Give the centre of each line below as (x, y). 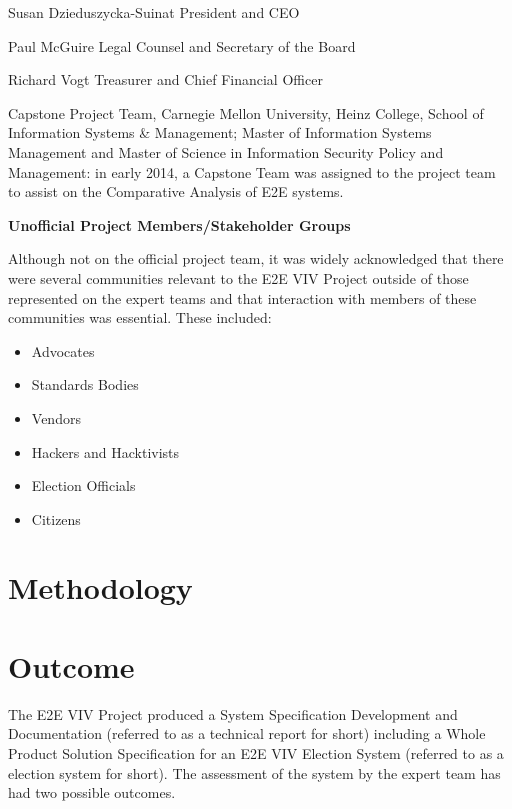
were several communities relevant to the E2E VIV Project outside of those (238, 277)
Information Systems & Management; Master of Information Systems (220, 132)
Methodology (100, 587)
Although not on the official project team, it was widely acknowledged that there (256, 258)
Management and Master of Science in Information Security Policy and (226, 151)
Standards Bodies (85, 384)
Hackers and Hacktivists (105, 451)
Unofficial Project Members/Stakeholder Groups (179, 224)
